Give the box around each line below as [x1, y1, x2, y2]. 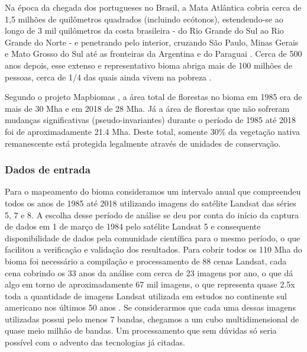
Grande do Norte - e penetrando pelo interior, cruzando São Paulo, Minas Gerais [5, 35, 299, 48]
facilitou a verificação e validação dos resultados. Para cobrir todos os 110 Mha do [5, 243, 302, 256]
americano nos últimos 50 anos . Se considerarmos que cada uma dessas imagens [5, 301, 296, 314]
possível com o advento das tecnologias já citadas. [5, 336, 185, 348]
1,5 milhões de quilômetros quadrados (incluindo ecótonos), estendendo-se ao [5, 12, 283, 25]
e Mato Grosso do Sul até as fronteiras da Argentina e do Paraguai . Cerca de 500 [5, 47, 302, 60]
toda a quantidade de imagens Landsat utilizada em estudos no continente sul [5, 289, 287, 302]
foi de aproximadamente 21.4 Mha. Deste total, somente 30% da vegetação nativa [5, 125, 300, 137]
